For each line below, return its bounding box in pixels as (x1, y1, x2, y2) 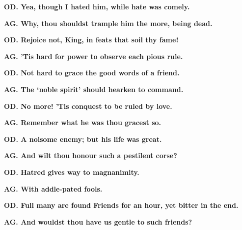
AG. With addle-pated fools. (4, 183, 103, 194)
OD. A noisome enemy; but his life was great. (4, 133, 162, 144)
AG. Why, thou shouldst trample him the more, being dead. (4, 18, 213, 28)
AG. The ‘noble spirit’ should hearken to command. (4, 84, 184, 94)
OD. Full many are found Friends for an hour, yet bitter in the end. (4, 200, 239, 210)
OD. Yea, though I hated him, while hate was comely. (4, 1, 190, 11)
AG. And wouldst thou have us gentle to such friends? (4, 216, 192, 227)
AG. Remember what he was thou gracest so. (4, 117, 161, 128)
